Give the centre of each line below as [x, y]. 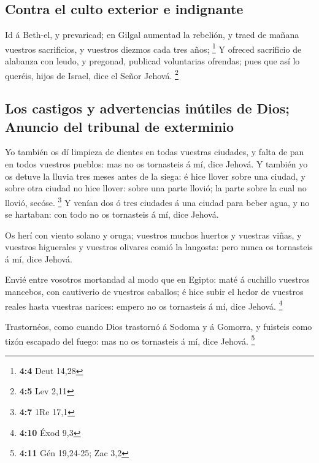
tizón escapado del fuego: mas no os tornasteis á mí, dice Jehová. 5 [130, 340]
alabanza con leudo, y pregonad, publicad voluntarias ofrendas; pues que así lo [152, 61]
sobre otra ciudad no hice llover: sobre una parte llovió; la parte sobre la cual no [156, 188]
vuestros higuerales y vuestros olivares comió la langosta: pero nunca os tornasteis [159, 247]
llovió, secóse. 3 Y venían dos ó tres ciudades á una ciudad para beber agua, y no [157, 201]
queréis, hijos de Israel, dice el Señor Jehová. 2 [92, 74]
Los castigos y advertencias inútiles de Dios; [148, 108]
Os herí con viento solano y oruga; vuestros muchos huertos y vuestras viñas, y [153, 235]
